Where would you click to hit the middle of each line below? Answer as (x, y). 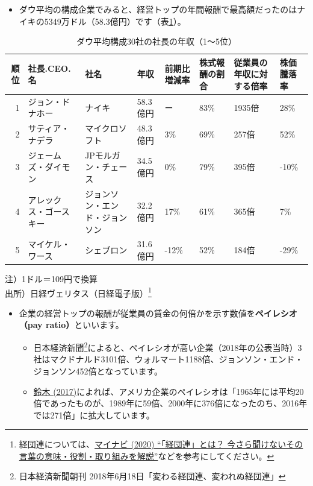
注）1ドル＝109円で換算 (51, 279)
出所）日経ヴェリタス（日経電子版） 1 (78, 292)
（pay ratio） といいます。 (71, 325)
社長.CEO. (49, 68)
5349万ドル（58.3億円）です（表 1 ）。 (115, 21)
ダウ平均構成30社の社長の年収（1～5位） (156, 41)
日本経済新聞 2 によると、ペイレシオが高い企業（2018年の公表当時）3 (168, 346)
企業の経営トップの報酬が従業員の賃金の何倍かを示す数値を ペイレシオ (158, 313)
